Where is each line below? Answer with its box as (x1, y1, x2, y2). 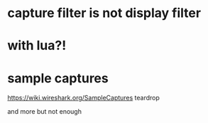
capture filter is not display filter (7, 5, 201, 21)
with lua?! (7, 38, 67, 54)
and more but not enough (7, 107, 82, 116)
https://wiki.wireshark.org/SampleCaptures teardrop (7, 94, 160, 102)
